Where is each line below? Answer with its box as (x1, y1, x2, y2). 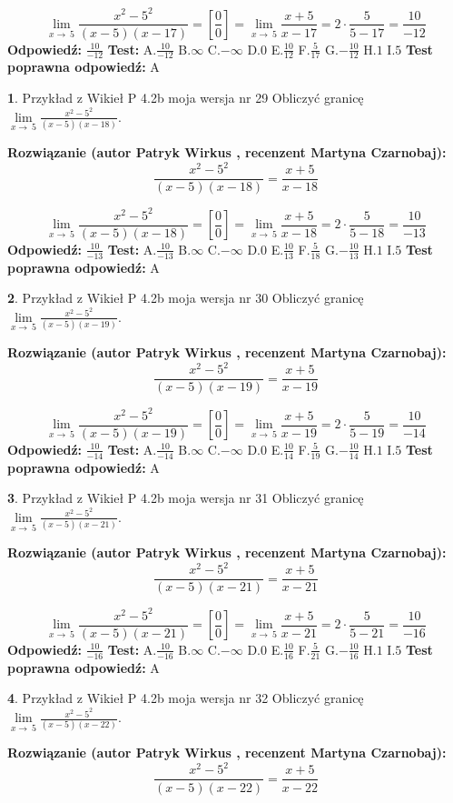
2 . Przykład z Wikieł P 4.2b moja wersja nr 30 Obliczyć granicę (7, 288, 364, 307)
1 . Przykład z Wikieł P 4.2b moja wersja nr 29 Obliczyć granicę (7, 87, 364, 106)
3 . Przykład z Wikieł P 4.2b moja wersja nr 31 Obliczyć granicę (7, 488, 364, 507)
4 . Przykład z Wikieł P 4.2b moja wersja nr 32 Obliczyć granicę (7, 688, 364, 708)
